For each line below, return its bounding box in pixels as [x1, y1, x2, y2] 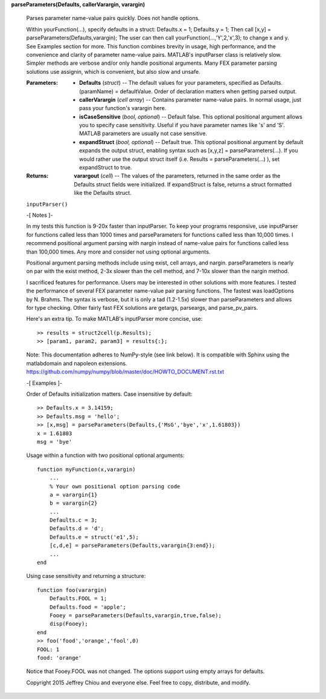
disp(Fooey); [49, 620, 88, 628]
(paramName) [79, 88, 114, 95]
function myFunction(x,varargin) [37, 466, 136, 473]
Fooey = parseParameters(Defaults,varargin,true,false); [49, 612, 222, 619]
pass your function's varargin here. [79, 105, 167, 112]
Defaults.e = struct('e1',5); [49, 533, 139, 540]
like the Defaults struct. [74, 189, 132, 197]
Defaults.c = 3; [49, 517, 98, 523]
